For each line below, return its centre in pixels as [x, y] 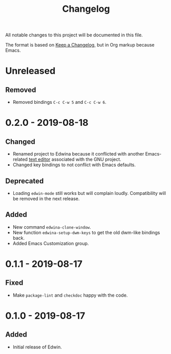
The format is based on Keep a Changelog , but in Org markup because [80, 45]
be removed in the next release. [46, 198]
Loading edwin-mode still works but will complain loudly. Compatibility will [89, 193]
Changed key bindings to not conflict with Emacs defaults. [74, 165]
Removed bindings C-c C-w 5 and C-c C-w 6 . [59, 102]
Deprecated [25, 181]
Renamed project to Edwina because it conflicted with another [78, 154]
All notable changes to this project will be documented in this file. [74, 35]
